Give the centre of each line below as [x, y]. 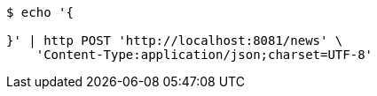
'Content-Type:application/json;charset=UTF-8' [204, 55]
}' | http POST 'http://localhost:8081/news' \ [175, 41]
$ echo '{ [40, 12]
